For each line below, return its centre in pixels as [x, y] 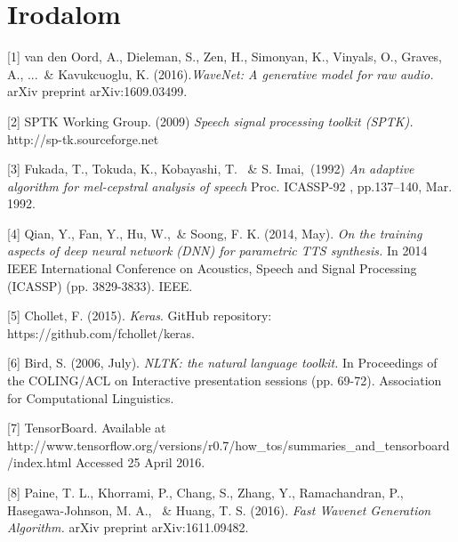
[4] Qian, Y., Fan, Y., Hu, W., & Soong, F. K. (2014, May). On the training [215, 233]
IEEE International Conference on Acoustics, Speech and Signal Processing [212, 268]
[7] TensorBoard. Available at [87, 428]
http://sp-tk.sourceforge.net [83, 138]
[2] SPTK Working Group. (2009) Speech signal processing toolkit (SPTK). [210, 121]
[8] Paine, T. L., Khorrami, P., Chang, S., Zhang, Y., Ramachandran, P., [205, 492]
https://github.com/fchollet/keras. [101, 332]
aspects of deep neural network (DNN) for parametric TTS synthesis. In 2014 [217, 251]
